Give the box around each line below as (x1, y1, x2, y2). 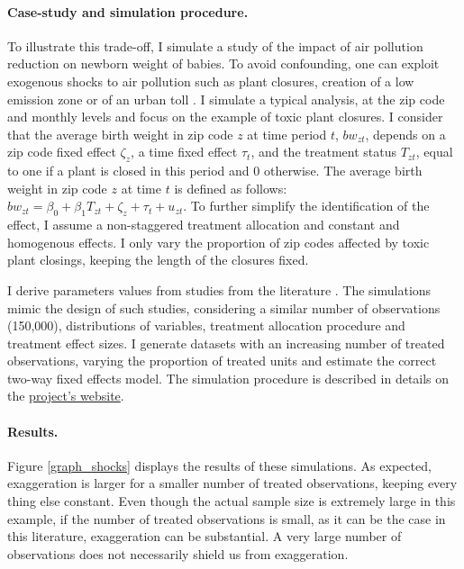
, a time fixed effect (131, 142, 238, 161)
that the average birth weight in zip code (7, 124, 233, 143)
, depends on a (365, 124, 446, 143)
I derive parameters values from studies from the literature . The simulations (7, 280, 432, 299)
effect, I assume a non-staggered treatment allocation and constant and (7, 215, 400, 234)
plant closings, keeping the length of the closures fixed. (7, 250, 309, 269)
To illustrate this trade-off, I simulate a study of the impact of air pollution (7, 36, 423, 55)
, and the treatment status (250, 142, 396, 161)
